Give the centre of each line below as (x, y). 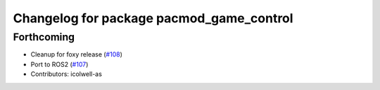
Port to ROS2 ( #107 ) (59, 64)
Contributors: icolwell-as (66, 74)
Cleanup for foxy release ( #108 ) (77, 54)
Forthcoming (44, 37)
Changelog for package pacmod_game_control (153, 18)
